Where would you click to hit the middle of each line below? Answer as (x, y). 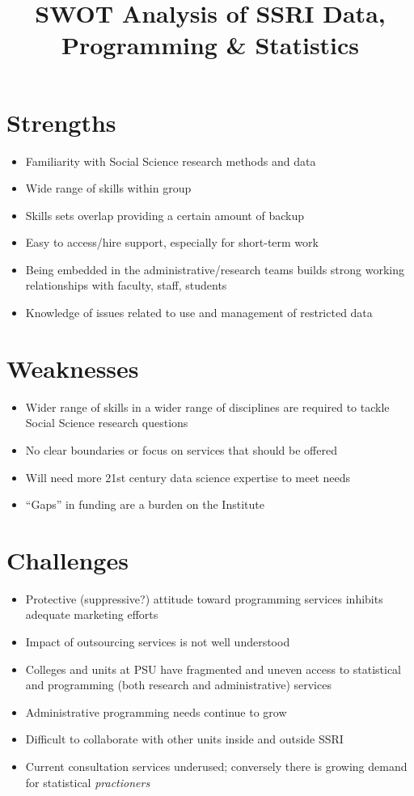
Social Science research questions (107, 423)
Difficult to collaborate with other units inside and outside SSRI (184, 739)
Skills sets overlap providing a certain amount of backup (165, 215)
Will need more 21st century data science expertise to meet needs (188, 477)
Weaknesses (73, 368)
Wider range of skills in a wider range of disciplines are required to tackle (207, 406)
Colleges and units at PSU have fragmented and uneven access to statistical (213, 669)
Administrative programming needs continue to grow (156, 711)
